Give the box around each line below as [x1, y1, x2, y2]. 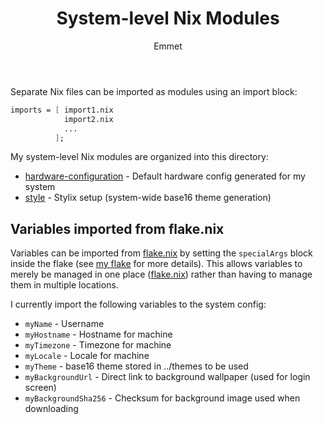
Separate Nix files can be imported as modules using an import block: [10, 85, 298, 97]
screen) [24, 382, 57, 394]
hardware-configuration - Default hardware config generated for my [24, 170, 306, 182]
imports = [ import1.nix [10, 105, 114, 115]
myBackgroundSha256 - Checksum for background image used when [24, 392, 301, 404]
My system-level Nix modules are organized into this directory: [10, 151, 269, 163]
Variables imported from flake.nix [10, 220, 225, 237]
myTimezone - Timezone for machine [24, 339, 172, 351]
